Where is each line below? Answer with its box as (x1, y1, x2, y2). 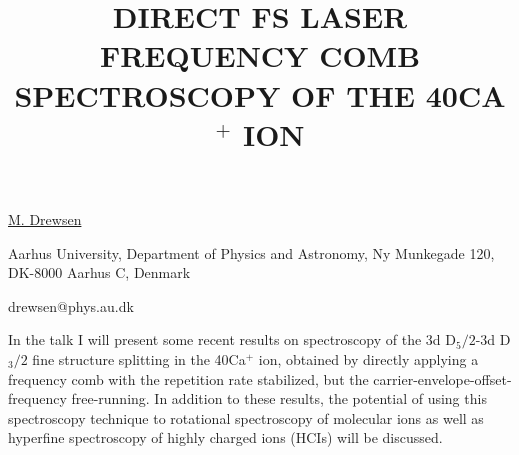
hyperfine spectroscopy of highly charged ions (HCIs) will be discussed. (8, 427, 443, 448)
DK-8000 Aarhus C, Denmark (8, 262, 191, 283)
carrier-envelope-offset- (373, 368, 512, 389)
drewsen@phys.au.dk (8, 295, 134, 316)
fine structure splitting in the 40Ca (32, 348, 246, 369)
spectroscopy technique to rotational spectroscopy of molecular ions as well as (8, 407, 484, 428)
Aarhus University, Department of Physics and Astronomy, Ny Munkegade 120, (8, 242, 495, 263)
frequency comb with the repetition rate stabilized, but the (8, 368, 369, 389)
